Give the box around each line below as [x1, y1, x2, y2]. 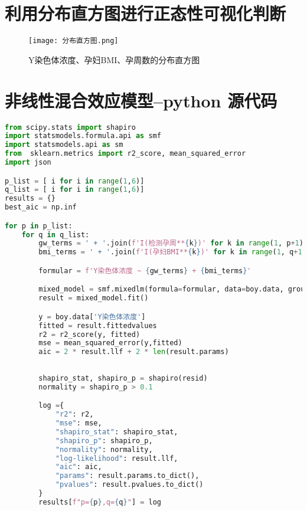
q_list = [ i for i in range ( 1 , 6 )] [5, 185, 145, 194]
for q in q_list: [21, 230, 90, 239]
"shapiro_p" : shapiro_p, [55, 436, 153, 445]
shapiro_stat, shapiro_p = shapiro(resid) [38, 374, 208, 382]
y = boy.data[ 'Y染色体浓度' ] [38, 312, 146, 321]
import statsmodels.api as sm [5, 140, 123, 149]
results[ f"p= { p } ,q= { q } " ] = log [38, 497, 162, 506]
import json [5, 158, 51, 166]
